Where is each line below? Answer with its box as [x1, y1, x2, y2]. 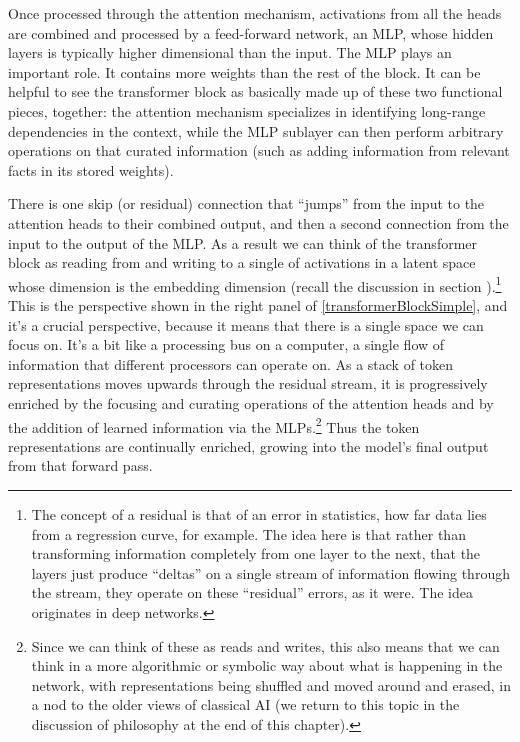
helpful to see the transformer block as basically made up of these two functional [8, 81, 503, 102]
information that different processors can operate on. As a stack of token [8, 353, 454, 374]
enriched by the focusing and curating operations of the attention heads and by [8, 392, 494, 413]
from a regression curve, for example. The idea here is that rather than [31, 523, 466, 544]
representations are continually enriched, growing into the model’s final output [8, 435, 489, 456]
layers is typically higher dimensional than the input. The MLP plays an [8, 42, 452, 63]
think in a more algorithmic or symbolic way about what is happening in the [31, 655, 503, 676]
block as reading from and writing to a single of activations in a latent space [8, 252, 476, 273]
